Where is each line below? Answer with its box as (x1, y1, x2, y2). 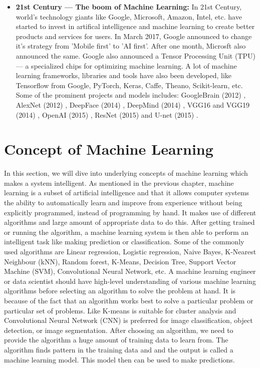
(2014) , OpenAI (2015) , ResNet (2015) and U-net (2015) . (16, 109, 198, 120)
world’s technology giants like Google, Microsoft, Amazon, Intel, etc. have (16, 11, 242, 22)
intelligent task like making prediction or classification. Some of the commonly (4, 236, 244, 247)
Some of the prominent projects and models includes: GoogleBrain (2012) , (16, 90, 246, 100)
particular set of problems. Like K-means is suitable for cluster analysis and (4, 305, 236, 315)
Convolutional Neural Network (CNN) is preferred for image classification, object (4, 315, 253, 325)
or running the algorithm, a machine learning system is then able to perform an (4, 226, 249, 237)
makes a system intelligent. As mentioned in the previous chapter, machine (4, 177, 234, 188)
